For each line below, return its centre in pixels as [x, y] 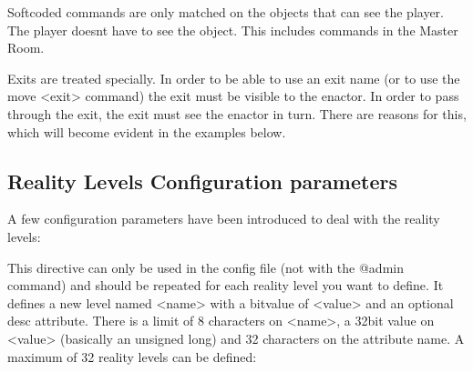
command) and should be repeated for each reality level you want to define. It [226, 285]
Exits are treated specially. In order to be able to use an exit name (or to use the [234, 78]
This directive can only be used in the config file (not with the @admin [206, 267]
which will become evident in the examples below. [147, 131]
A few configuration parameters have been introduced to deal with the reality [224, 219]
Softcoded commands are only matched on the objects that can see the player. [226, 12]
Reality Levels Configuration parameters [202, 181]
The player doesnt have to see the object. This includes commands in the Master [233, 30]
